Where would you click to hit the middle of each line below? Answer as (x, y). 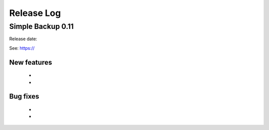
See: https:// (22, 48)
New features (31, 62)
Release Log (35, 13)
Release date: (23, 39)
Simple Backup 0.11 (42, 26)
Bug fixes (24, 96)
